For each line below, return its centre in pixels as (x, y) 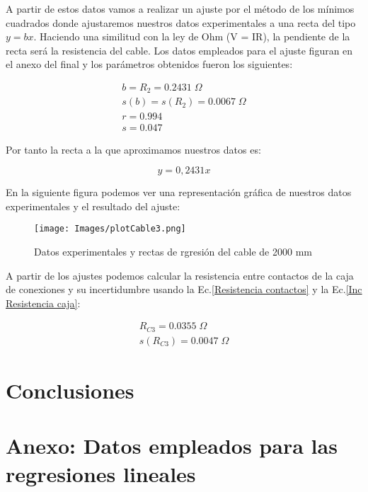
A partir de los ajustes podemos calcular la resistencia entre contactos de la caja (180, 275)
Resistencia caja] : (43, 303)
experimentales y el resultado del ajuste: (93, 206)
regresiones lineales (101, 473)
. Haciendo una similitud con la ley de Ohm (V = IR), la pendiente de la (192, 36)
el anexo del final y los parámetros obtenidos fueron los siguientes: (149, 64)
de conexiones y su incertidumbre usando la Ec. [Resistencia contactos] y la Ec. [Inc (184, 289)
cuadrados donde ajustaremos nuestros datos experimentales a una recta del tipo (181, 22)
